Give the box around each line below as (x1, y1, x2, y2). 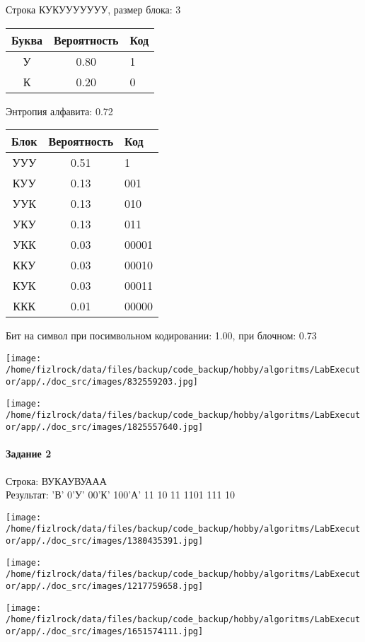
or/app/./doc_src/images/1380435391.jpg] (6, 536, 204, 547)
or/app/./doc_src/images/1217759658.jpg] (6, 580, 204, 591)
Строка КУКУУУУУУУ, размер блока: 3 (6, 2, 181, 16)
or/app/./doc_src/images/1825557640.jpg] (6, 422, 204, 433)
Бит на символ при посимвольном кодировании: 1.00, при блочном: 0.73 (6, 328, 317, 343)
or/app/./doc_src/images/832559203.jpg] (6, 377, 199, 387)
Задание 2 (6, 446, 52, 461)
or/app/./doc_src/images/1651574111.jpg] (6, 626, 204, 636)
